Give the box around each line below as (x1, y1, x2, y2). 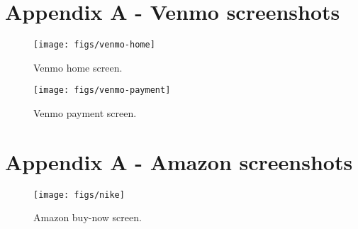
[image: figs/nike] (33, 189, 125, 200)
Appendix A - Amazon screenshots (5, 147, 353, 176)
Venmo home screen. (33, 60, 123, 74)
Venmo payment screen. (33, 106, 137, 121)
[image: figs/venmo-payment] (33, 85, 171, 96)
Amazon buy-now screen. (33, 210, 142, 225)
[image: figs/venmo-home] (33, 40, 155, 50)
